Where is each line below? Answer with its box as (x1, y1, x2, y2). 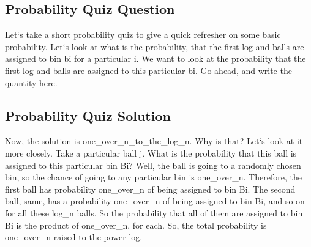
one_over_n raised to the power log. (5, 230, 143, 243)
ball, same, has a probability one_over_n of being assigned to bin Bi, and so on (5, 194, 305, 207)
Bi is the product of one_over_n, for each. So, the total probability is (5, 218, 267, 231)
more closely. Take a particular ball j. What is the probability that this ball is (5, 146, 297, 159)
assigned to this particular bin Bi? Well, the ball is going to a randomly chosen (5, 158, 301, 171)
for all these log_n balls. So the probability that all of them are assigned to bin (5, 206, 303, 219)
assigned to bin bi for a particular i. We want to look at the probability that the (5, 52, 306, 65)
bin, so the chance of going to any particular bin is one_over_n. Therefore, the (5, 171, 302, 183)
